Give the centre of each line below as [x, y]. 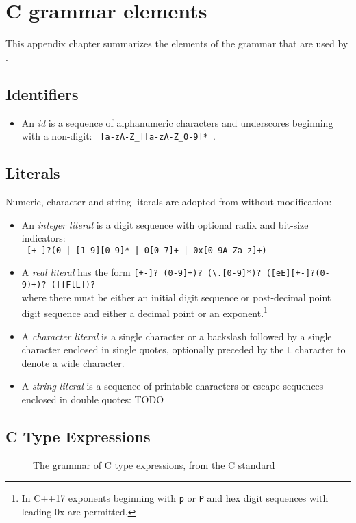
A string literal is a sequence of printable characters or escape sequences [173, 386]
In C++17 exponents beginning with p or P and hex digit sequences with [175, 498]
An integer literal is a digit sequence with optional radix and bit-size [165, 224]
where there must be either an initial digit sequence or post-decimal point [176, 297]
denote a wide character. [73, 362]
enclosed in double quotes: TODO [93, 399]
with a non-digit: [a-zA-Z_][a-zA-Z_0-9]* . [118, 136]
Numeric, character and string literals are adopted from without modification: [169, 201]
